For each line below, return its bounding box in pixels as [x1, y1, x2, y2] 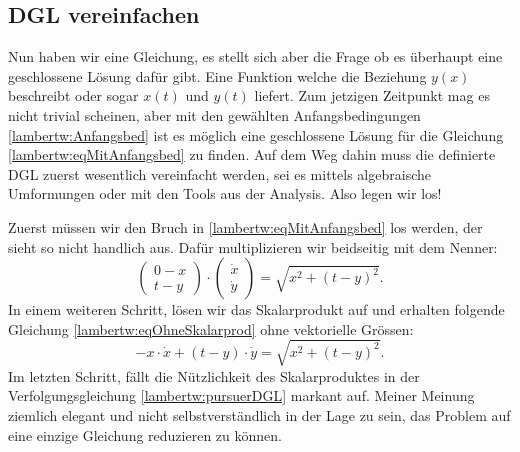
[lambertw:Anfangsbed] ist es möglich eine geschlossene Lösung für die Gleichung [8, 124, 504, 145]
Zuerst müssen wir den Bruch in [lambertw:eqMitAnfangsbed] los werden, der [8, 216, 483, 237]
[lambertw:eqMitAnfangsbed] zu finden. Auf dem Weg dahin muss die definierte [8, 144, 496, 165]
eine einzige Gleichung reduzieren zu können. [8, 424, 282, 445]
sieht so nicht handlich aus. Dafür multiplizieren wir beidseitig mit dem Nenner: [8, 236, 498, 257]
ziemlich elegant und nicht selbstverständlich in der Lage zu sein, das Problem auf [8, 405, 511, 426]
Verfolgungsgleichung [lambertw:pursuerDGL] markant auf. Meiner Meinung [8, 385, 475, 406]
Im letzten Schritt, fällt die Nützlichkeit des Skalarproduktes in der [8, 365, 420, 386]
